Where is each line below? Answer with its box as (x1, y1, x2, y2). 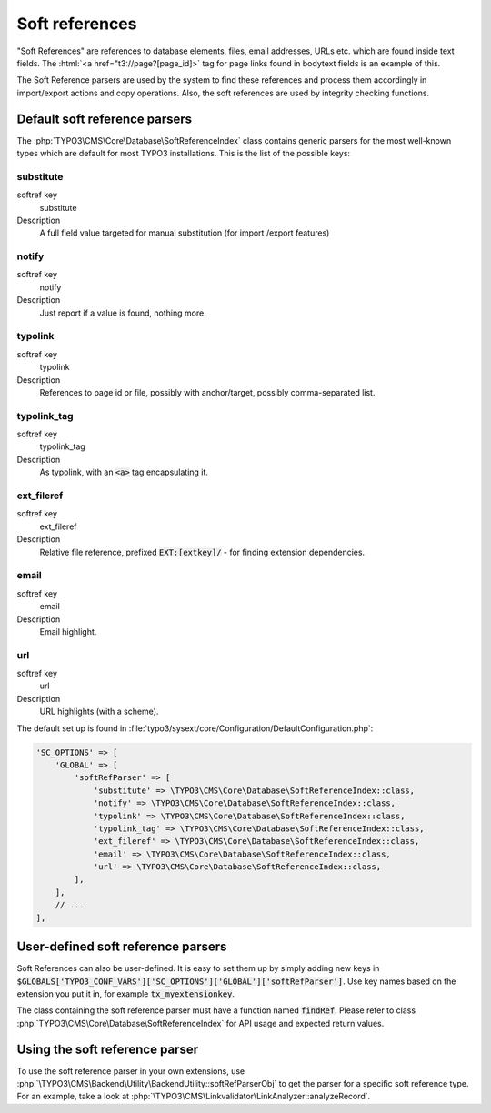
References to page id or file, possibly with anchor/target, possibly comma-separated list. (39, 386, 376, 397)
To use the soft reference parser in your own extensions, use (16, 1065, 245, 1077)
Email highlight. (39, 626, 97, 637)
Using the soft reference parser (16, 1041, 199, 1057)
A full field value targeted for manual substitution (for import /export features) (39, 227, 330, 238)
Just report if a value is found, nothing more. (39, 307, 206, 318)
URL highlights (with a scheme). (39, 706, 159, 717)
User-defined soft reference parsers (16, 939, 227, 955)
